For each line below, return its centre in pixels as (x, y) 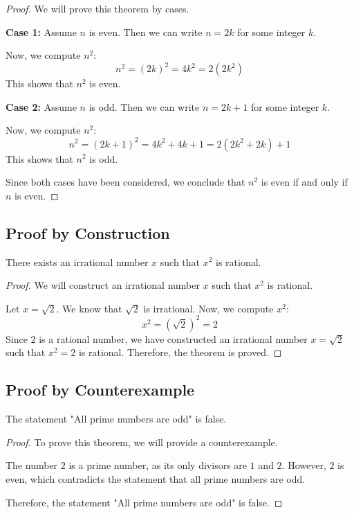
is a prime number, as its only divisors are (158, 465)
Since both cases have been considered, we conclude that (125, 182)
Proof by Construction (88, 232)
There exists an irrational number (77, 262)
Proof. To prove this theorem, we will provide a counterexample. (142, 442)
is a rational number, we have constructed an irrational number (173, 338)
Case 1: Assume (41, 32)
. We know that (89, 308)
